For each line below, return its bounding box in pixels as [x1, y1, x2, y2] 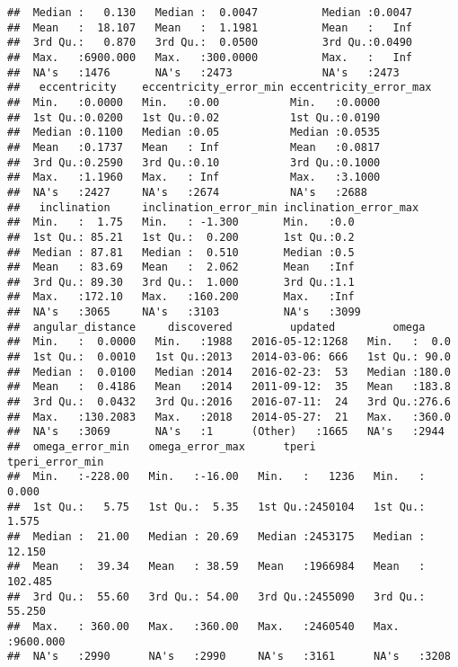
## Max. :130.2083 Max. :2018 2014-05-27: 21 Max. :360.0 [7, 410, 451, 423]
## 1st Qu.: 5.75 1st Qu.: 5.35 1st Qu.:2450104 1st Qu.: [7, 500, 426, 513]
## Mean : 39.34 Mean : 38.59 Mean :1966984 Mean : [7, 560, 426, 574]
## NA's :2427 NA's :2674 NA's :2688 [7, 185, 367, 199]
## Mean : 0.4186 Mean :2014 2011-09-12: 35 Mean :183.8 [7, 380, 451, 394]
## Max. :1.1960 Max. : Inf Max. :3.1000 [7, 171, 381, 184]
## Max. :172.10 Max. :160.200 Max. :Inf [7, 290, 355, 304]
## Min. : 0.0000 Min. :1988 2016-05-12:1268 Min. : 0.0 [7, 335, 451, 349]
